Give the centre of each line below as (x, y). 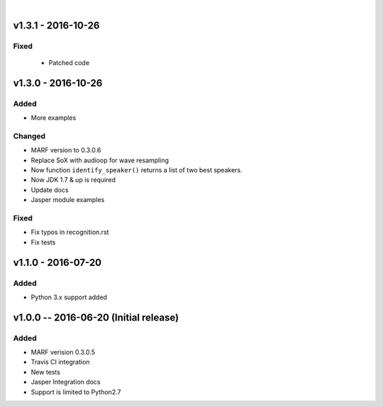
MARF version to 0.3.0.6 (66, 150)
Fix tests (43, 242)
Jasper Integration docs (66, 382)
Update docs (50, 190)
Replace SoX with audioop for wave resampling (100, 160)
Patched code (69, 62)
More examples (54, 118)
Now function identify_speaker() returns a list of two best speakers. (137, 170)
